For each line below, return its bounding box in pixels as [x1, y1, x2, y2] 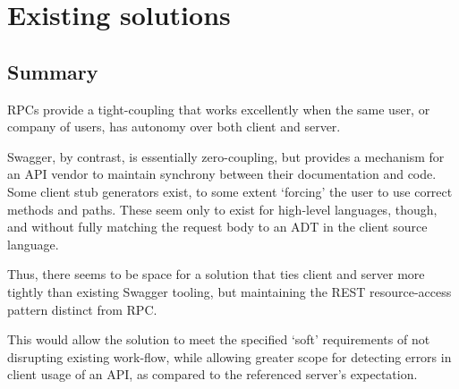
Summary [7, 57, 98, 85]
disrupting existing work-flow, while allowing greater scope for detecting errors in [7, 347, 452, 366]
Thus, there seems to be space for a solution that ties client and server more [7, 265, 425, 283]
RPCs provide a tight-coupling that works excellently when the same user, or [7, 99, 430, 118]
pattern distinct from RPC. [7, 300, 157, 318]
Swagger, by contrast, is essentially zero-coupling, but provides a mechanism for [7, 147, 445, 165]
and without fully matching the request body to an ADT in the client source [7, 217, 428, 236]
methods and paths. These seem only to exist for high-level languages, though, [7, 199, 438, 218]
